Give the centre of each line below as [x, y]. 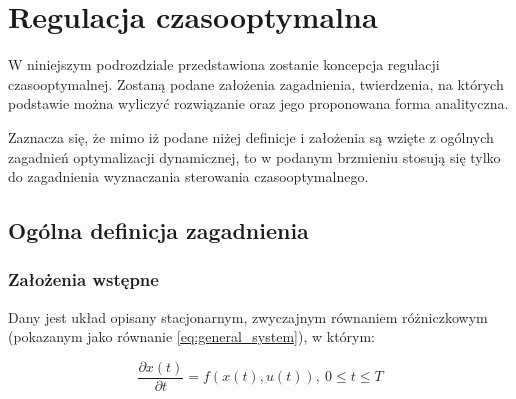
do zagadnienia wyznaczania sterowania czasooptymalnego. [188, 176]
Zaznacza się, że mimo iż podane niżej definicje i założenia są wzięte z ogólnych [251, 136]
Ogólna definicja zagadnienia [158, 230]
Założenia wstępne [83, 279]
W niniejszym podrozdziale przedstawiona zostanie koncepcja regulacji [224, 64]
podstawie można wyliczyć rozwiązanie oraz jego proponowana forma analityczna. [258, 103]
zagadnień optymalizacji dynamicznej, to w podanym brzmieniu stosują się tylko [254, 156]
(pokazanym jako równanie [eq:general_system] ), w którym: [192, 336]
